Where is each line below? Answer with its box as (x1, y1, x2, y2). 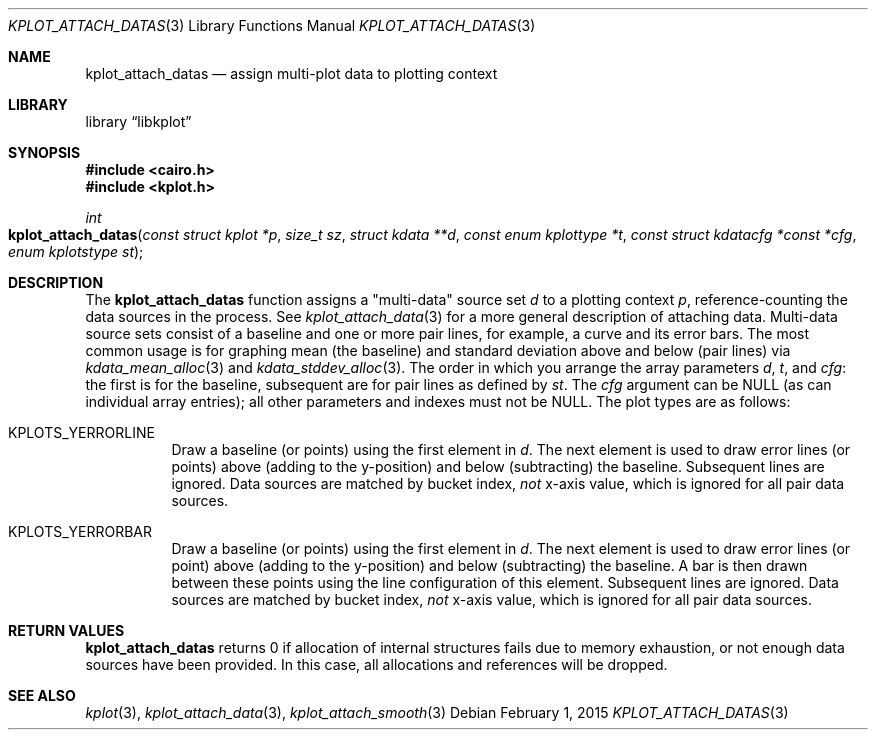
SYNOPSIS (8, 144, 81, 161)
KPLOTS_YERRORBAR (8, 523, 153, 540)
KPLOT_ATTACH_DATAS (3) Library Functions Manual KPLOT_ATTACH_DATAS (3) (8, 17, 536, 34)
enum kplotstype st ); (8, 243, 144, 260)
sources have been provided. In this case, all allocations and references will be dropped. (85, 656, 668, 673)
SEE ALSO (8, 687, 76, 704)
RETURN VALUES (8, 622, 125, 639)
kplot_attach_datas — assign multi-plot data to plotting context (85, 65, 498, 82)
